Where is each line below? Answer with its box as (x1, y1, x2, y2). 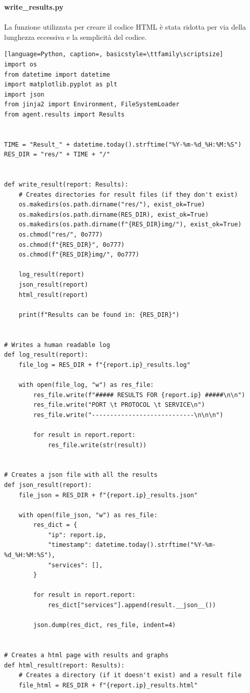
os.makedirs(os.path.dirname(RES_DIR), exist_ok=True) (18, 211, 209, 218)
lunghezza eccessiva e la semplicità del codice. (4, 31, 147, 42)
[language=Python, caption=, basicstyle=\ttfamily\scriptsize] (4, 51, 223, 58)
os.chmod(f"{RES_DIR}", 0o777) (18, 241, 125, 248)
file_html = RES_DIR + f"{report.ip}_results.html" (18, 681, 198, 689)
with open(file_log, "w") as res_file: (18, 381, 154, 388)
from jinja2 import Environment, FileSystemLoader (4, 101, 180, 108)
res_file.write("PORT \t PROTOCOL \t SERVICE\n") (33, 401, 205, 409)
